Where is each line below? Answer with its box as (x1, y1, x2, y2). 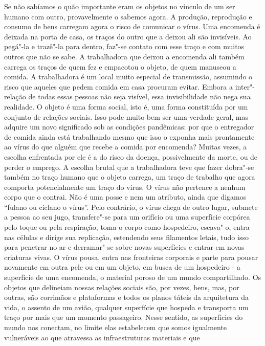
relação (4, 91, 26, 102)
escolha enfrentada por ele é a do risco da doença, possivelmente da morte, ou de (4, 151, 258, 162)
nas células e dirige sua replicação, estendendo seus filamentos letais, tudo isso (4, 231, 249, 242)
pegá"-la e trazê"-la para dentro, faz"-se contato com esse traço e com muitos (4, 41, 245, 52)
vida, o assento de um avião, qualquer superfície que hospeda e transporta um (4, 301, 249, 312)
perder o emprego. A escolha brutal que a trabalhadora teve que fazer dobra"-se (4, 161, 254, 172)
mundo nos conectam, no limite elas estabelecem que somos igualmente (4, 322, 227, 332)
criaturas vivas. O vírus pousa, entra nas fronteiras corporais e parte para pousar (4, 251, 258, 262)
